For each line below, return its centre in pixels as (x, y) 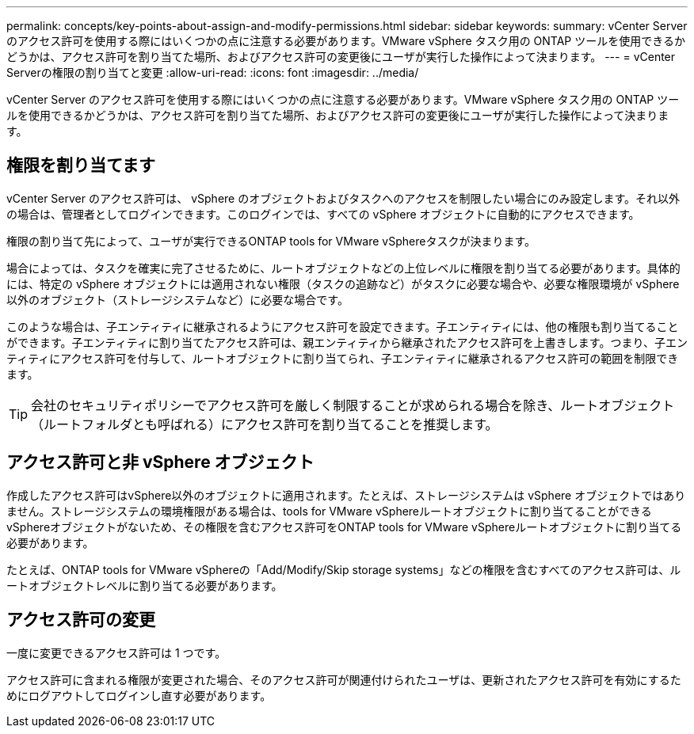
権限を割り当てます (81, 165)
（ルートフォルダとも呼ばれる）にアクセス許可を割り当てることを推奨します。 (265, 424)
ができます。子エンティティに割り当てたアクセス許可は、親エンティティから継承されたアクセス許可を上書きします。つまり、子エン (347, 342)
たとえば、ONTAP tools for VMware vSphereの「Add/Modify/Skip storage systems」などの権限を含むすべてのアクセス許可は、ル (344, 569)
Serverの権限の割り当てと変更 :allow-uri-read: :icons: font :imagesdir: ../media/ (213, 72)
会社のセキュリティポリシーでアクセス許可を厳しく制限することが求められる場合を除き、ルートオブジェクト (353, 405)
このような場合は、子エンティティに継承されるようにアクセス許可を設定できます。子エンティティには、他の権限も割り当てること (343, 326)
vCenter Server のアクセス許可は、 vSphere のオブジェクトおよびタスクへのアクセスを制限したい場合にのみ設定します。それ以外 (343, 198)
